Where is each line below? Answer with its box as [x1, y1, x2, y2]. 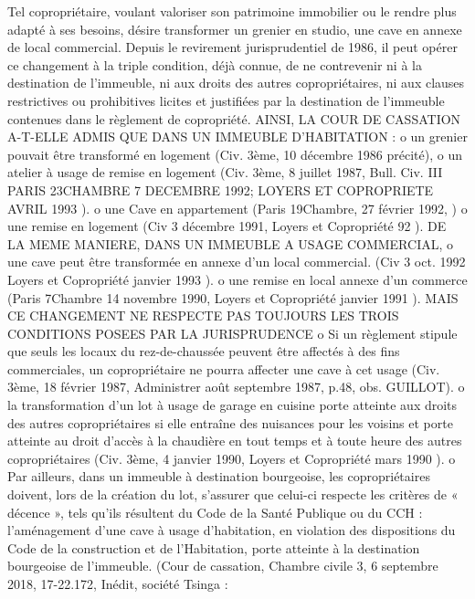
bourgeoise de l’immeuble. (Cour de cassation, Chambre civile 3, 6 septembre [7, 556, 438, 575]
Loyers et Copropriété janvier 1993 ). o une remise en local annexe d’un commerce [7, 269, 468, 289]
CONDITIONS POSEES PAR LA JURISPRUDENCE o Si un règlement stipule [7, 323, 458, 342]
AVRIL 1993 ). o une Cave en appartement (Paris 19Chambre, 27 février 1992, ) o [7, 198, 468, 217]
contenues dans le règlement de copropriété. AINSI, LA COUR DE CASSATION [7, 109, 461, 128]
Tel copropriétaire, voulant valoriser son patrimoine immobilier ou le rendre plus [7, 2, 457, 20]
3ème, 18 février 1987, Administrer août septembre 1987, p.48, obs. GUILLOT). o [7, 377, 465, 396]
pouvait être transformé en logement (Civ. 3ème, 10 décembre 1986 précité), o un [7, 144, 462, 163]
